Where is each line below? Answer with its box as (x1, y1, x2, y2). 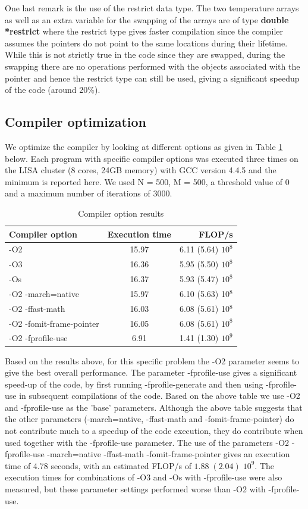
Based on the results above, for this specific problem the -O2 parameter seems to (5, 354, 300, 367)
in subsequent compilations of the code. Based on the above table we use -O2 (19, 389, 300, 402)
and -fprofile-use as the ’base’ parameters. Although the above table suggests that (5, 401, 303, 413)
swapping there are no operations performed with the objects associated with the (5, 60, 300, 72)
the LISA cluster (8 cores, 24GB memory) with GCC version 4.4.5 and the (5, 164, 276, 176)
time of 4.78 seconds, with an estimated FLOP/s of (5, 459, 191, 471)
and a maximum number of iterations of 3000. (5, 187, 172, 199)
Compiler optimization (5, 113, 146, 131)
